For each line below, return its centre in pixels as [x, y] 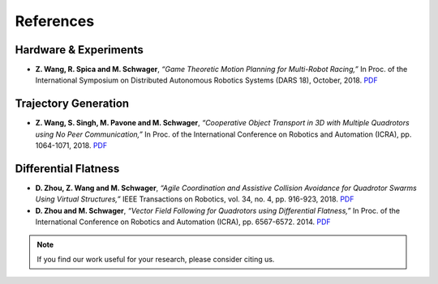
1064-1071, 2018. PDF [71, 146]
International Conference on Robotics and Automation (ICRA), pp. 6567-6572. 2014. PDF [183, 222]
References [55, 21]
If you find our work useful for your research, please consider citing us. [156, 259]
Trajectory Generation [72, 104]
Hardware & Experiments [79, 50]
